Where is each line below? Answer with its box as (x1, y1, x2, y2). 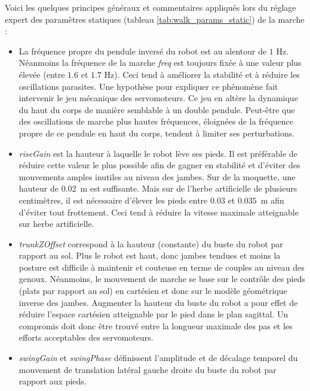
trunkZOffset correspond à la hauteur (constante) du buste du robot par (19, 237, 283, 250)
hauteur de (19, 182, 59, 195)
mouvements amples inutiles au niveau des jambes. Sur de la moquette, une (19, 170, 296, 183)
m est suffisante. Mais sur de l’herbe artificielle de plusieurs (80, 182, 297, 195)
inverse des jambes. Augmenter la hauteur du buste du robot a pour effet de (19, 296, 298, 308)
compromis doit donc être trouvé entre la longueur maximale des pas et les (19, 319, 293, 332)
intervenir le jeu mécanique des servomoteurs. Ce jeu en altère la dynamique (19, 92, 298, 104)
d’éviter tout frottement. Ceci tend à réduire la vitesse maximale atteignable (19, 205, 299, 218)
